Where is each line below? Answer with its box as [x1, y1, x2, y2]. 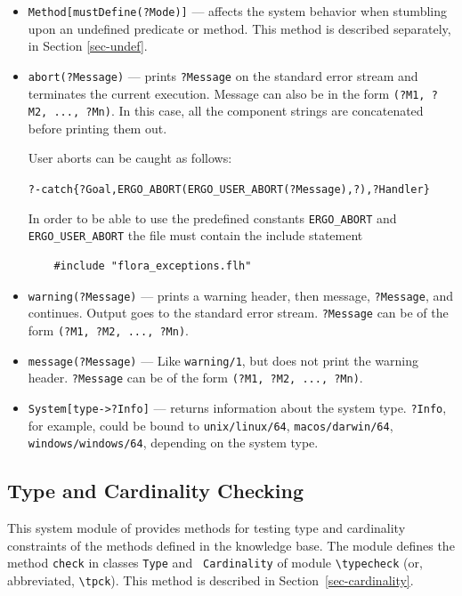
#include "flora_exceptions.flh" [53, 259, 252, 272]
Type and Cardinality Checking [7, 477, 304, 504]
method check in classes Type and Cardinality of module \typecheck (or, [7, 553, 423, 572]
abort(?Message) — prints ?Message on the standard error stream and [28, 66, 418, 85]
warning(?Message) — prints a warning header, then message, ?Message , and [28, 286, 454, 304]
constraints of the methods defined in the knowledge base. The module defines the [7, 536, 455, 554]
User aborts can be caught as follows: [28, 149, 232, 167]
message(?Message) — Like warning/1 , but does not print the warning [28, 350, 418, 369]
